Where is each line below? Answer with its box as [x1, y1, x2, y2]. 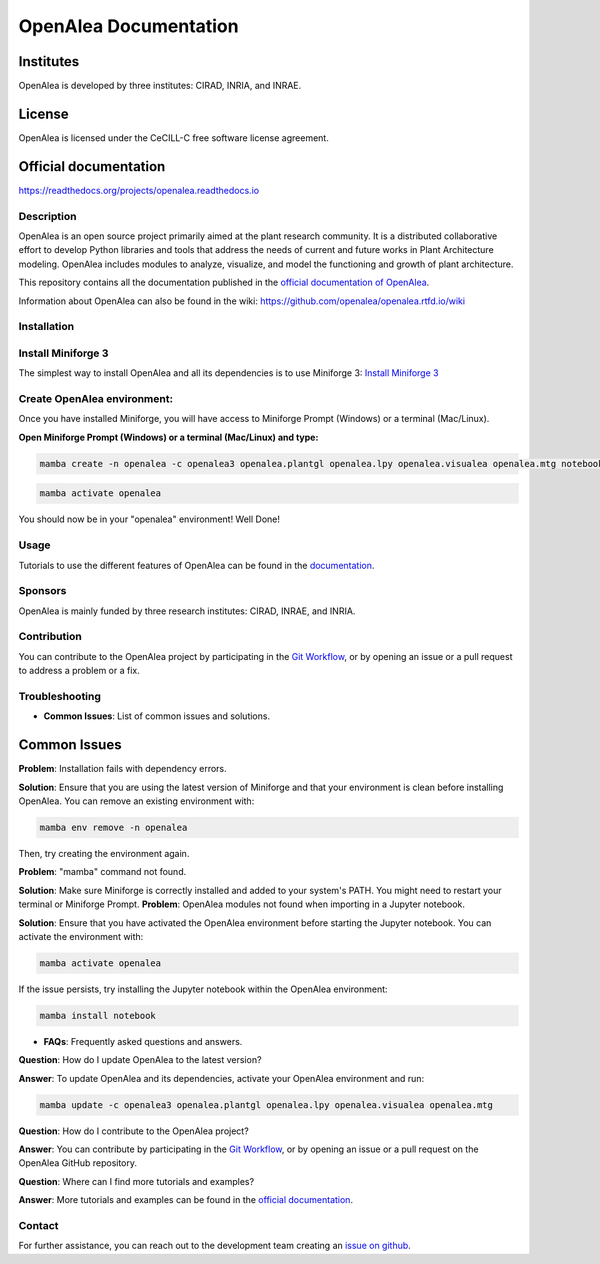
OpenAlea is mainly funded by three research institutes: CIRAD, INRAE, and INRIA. [18, 605, 356, 617]
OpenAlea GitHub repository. [18, 1157, 138, 1169]
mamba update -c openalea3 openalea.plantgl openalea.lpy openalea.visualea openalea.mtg [39, 1099, 494, 1110]
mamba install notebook [39, 1010, 157, 1021]
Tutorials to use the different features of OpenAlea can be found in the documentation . [18, 559, 375, 571]
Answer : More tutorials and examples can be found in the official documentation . [18, 1194, 354, 1206]
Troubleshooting [18, 689, 102, 703]
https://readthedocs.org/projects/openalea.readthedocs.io [18, 184, 260, 196]
